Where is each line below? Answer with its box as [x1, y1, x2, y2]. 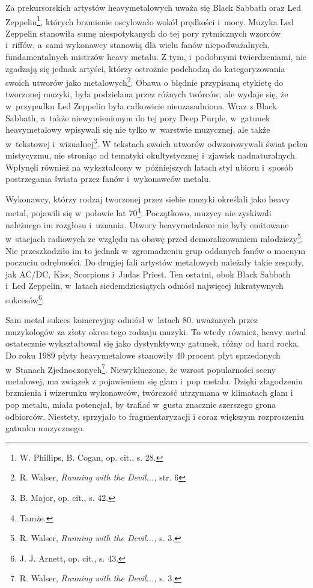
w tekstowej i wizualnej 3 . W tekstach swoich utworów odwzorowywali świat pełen [5, 135, 308, 150]
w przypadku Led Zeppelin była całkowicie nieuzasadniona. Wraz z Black [5, 100, 277, 112]
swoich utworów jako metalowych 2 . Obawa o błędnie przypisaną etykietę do [5, 74, 284, 88]
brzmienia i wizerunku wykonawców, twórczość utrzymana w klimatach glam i [5, 386, 293, 399]
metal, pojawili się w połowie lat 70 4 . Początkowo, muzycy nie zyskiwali [5, 205, 272, 219]
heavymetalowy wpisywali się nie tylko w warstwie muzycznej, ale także [5, 123, 270, 136]
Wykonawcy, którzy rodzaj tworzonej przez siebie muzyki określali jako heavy [5, 192, 290, 205]
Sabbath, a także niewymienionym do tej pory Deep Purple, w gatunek [5, 111, 270, 124]
